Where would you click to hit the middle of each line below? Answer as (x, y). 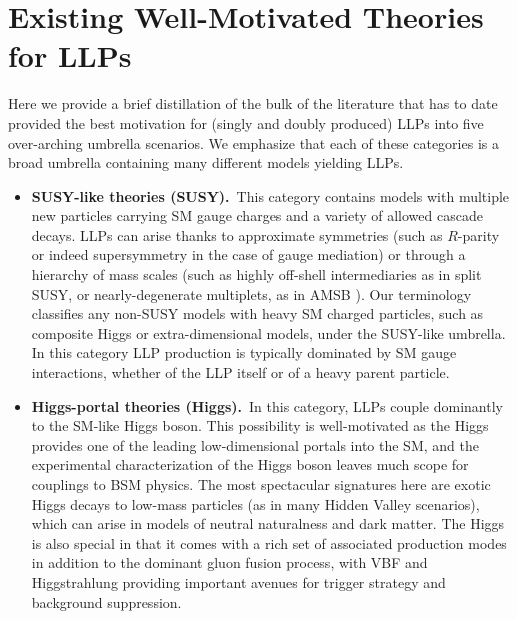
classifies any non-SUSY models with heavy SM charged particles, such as (257, 313)
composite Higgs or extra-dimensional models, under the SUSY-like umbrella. (268, 332)
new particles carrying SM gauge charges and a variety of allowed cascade (257, 215)
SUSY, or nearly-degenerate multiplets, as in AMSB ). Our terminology (251, 293)
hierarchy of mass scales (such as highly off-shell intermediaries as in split (256, 274)
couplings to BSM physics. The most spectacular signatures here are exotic (261, 484)
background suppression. (106, 601)
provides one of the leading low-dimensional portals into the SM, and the (255, 444)
